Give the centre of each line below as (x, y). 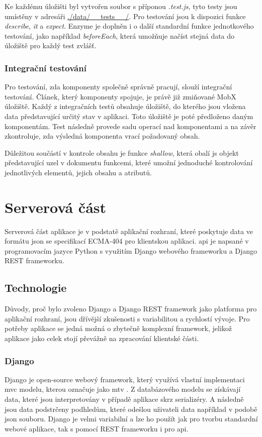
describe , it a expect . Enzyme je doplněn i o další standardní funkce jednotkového (129, 26)
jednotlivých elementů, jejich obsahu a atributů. (78, 172)
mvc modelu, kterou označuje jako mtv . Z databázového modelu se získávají (123, 389)
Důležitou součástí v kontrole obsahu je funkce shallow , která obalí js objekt (122, 152)
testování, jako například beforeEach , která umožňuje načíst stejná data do (120, 35)
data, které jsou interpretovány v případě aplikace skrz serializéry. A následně (124, 399)
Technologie (36, 288)
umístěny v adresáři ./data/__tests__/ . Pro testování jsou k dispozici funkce (125, 16)
